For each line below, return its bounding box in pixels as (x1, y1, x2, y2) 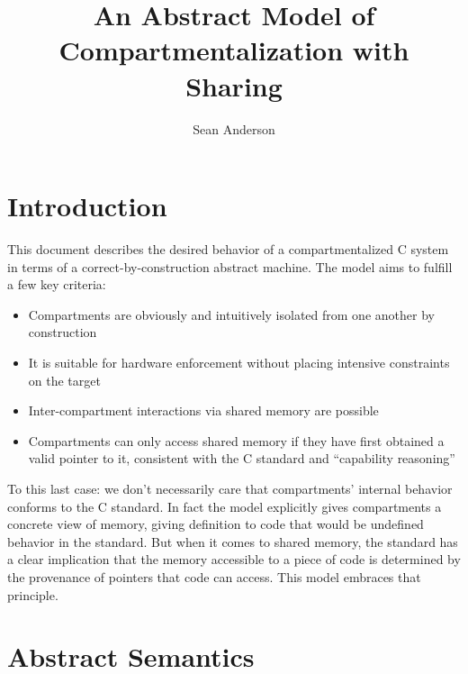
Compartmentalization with (58, 32, 409, 68)
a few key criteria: (7, 275, 106, 294)
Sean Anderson (193, 119, 275, 138)
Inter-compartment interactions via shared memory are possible (28, 401, 379, 420)
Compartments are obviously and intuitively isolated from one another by (28, 305, 435, 323)
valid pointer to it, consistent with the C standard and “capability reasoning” (28, 449, 455, 468)
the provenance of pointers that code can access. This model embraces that (7, 567, 421, 586)
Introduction (7, 187, 167, 224)
